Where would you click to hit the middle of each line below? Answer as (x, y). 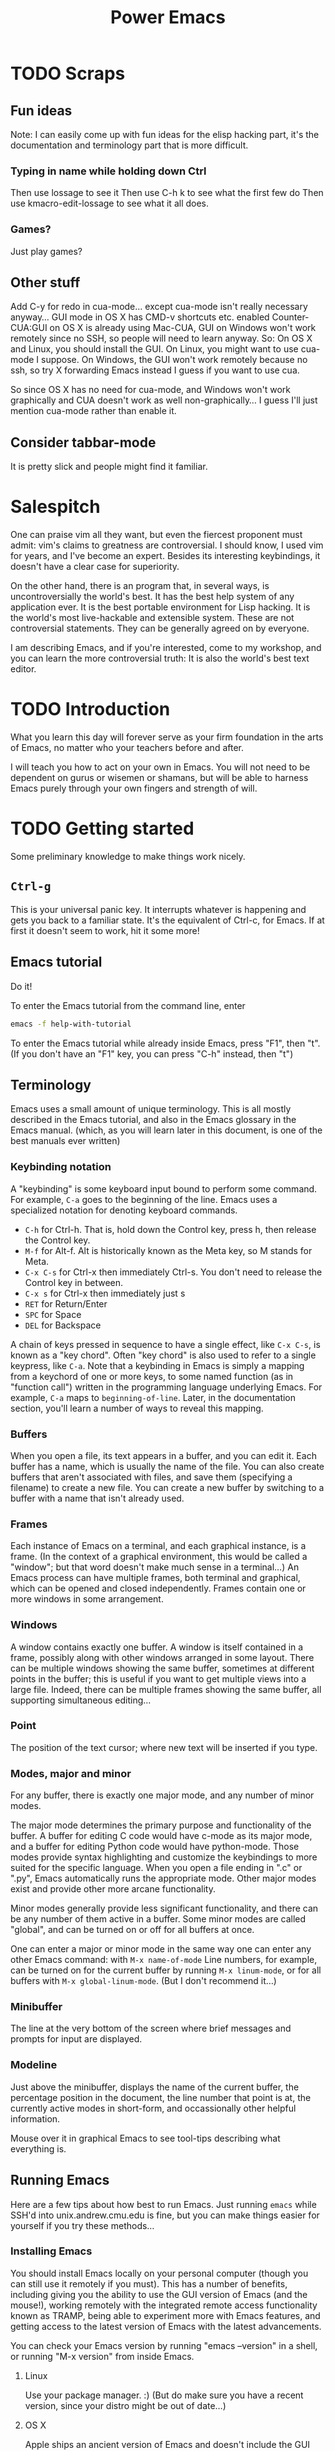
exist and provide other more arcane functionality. (113, 1889)
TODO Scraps (68, 73)
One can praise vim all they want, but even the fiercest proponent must (156, 535)
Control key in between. (74, 1282)
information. (35, 2118)
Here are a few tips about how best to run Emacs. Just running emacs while (163, 2204)
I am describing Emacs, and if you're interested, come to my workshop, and (166, 648)
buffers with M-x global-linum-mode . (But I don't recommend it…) (143, 1981)
